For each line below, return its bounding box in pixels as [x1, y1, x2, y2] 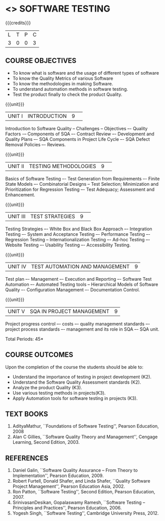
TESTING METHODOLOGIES [29, 163, 96, 170]
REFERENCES [5, 454, 49, 462]
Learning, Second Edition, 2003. [12, 439, 80, 445]
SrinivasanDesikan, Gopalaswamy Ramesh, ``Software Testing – [12, 499, 145, 505]
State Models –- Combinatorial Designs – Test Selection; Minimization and [5, 181, 159, 187]
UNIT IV [8, 263, 27, 270]
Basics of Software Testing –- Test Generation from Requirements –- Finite [5, 175, 160, 182]
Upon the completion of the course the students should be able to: [5, 364, 144, 370]
